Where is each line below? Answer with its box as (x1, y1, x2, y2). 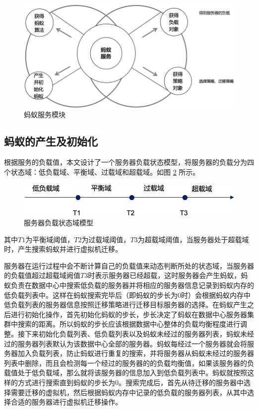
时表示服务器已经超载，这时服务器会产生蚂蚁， (88, 270, 241, 280)
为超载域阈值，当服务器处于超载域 (137, 234, 249, 244)
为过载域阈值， (81, 234, 130, 244)
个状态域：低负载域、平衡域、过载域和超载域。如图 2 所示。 (4, 166, 200, 177)
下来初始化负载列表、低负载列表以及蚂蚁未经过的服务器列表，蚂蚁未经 (24, 328, 254, 339)
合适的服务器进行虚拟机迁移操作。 (10, 397, 122, 407)
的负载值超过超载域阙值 (4, 270, 80, 280)
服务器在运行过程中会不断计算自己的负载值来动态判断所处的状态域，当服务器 (4, 260, 254, 271)
